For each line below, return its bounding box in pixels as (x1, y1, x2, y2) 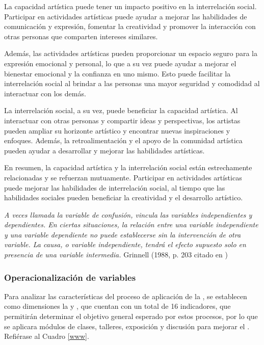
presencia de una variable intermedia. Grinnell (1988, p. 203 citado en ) (4, 249, 228, 260)
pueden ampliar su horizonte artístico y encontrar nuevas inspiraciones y (4, 125, 230, 136)
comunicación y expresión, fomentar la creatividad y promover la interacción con (4, 21, 256, 32)
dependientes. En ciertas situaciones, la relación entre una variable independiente (4, 219, 258, 230)
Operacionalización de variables (4, 271, 136, 283)
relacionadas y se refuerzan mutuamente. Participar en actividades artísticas (4, 172, 242, 182)
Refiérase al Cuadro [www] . (4, 331, 89, 341)
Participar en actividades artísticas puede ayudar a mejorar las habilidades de (4, 11, 247, 21)
